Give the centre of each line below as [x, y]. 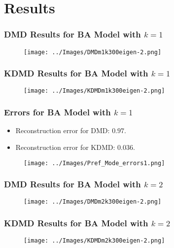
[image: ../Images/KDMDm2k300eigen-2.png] [94, 241]
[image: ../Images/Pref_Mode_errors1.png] [94, 163]
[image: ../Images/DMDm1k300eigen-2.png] [93, 52]
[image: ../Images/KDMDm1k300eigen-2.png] [94, 91]
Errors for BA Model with [57, 112]
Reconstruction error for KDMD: [65, 147]
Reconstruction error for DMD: [63, 130]
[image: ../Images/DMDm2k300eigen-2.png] [93, 202]
